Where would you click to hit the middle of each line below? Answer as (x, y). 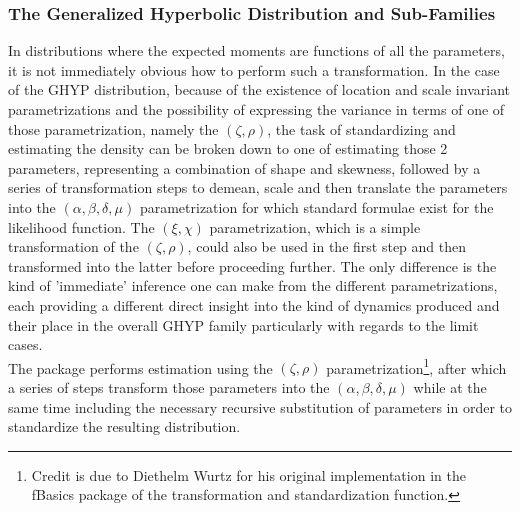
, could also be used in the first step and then (327, 246)
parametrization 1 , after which (416, 366)
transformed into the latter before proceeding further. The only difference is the (252, 265)
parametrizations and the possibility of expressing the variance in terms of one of (256, 109)
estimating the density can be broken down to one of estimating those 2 (228, 148)
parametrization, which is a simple (315, 226)
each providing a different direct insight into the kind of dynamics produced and (254, 304)
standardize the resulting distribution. (124, 426)
